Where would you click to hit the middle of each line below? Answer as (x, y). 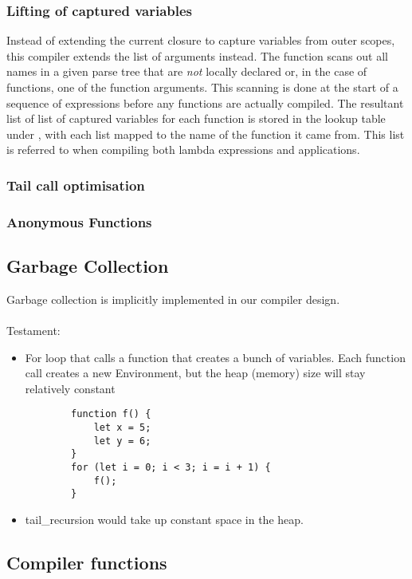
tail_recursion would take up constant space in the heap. (164, 520)
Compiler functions (87, 562)
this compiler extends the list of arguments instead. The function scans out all (197, 55)
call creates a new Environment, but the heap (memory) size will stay (195, 373)
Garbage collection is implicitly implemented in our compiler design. (173, 299)
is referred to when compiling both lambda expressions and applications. (183, 150)
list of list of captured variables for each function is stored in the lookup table (196, 118)
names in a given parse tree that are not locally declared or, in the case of (187, 71)
